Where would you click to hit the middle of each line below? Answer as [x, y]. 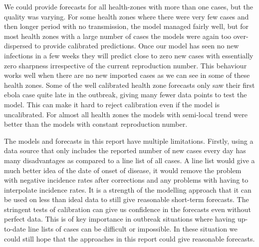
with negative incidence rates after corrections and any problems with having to [126, 180]
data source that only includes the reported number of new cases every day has [125, 150]
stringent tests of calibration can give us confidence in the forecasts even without [128, 209]
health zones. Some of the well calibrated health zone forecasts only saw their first [129, 85]
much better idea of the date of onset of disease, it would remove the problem [123, 170]
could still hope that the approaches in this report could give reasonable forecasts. [129, 238]
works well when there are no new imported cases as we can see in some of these [127, 75]
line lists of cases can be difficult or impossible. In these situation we [133, 229]
